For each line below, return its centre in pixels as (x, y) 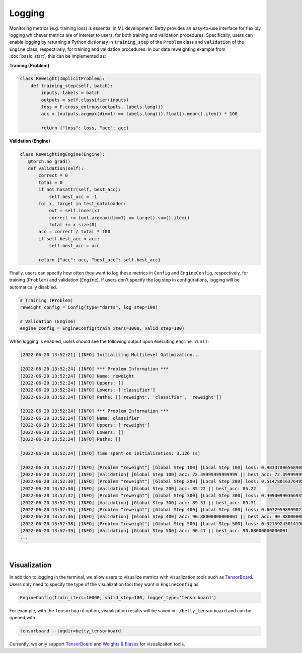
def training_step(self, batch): (72, 86)
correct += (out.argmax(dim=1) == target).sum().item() (120, 218)
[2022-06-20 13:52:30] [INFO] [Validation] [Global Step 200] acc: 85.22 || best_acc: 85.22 (138, 488)
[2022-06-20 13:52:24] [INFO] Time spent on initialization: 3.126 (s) (110, 453)
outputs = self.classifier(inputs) (85, 100)
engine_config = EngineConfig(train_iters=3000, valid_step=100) (102, 329)
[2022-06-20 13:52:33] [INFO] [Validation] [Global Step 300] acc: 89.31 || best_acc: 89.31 (138, 502)
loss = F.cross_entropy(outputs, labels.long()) (102, 107)
